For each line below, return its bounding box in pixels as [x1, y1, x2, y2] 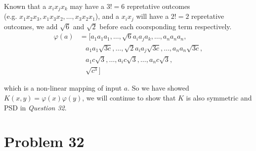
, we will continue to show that [82, 93, 176, 103]
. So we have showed [128, 83, 189, 93]
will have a [136, 11, 169, 21]
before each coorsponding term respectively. [99, 21, 232, 31]
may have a [70, 1, 105, 11]
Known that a [4, 1, 46, 11]
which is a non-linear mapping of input [4, 83, 122, 93]
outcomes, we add [4, 21, 58, 31]
